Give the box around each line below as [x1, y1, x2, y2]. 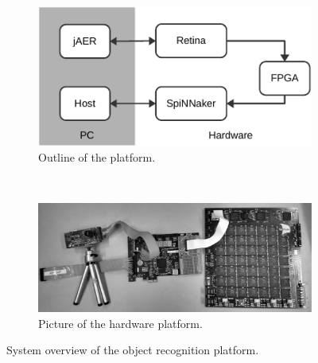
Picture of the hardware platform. [38, 314, 203, 331]
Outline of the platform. [38, 149, 156, 166]
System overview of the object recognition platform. [6, 342, 259, 358]
